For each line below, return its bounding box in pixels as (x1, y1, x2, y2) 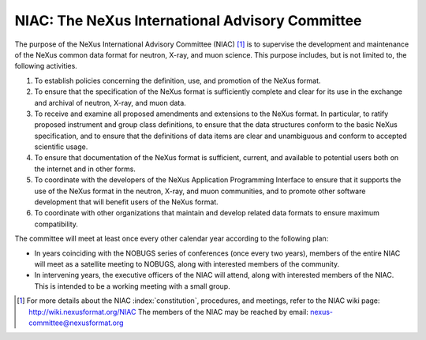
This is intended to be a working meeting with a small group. (34, 281, 230, 291)
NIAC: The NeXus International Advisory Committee (14, 12, 362, 29)
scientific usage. (34, 142, 88, 151)
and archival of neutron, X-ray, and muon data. (34, 98, 187, 107)
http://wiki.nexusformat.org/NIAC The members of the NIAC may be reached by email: (28, 307, 309, 316)
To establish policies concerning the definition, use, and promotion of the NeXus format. (34, 76, 321, 85)
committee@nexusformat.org (28, 318, 124, 327)
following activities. (14, 62, 78, 71)
